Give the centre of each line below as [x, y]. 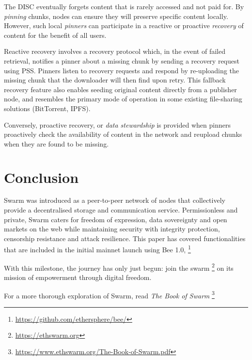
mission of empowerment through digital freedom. [78, 277]
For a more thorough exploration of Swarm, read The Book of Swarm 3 [109, 295]
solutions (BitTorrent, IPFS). [47, 108]
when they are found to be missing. [56, 143]
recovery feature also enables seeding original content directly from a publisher [120, 89]
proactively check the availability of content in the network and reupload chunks [123, 134]
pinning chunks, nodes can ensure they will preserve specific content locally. [116, 16]
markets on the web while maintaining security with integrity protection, [112, 229]
